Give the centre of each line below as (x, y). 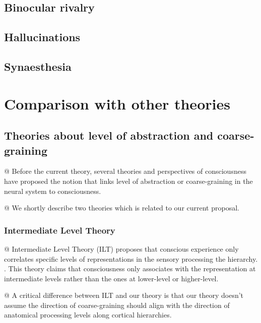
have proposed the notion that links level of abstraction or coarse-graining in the (128, 181)
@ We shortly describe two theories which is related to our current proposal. (122, 208)
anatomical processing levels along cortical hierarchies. (88, 315)
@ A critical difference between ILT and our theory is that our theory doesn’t (124, 295)
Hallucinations (42, 37)
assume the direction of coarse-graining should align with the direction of (117, 305)
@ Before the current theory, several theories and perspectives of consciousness (125, 171)
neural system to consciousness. (53, 191)
